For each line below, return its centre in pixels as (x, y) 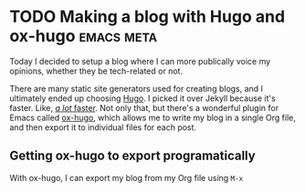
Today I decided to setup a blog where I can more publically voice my (140, 61)
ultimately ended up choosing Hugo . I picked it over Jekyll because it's (142, 98)
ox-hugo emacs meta (84, 36)
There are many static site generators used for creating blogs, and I (136, 88)
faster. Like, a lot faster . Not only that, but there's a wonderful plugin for (144, 107)
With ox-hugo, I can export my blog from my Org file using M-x (126, 177)
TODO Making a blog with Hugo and (147, 17)
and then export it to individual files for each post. (103, 127)
